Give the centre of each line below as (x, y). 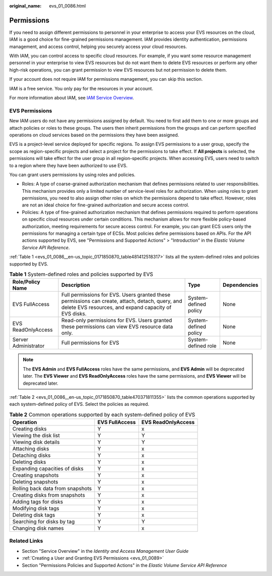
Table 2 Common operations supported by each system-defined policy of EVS (102, 414)
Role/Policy (26, 282)
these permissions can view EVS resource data (117, 327)
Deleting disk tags (34, 515)
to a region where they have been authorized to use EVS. (69, 165)
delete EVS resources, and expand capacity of (116, 307)
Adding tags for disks (38, 502)
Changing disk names (38, 529)
